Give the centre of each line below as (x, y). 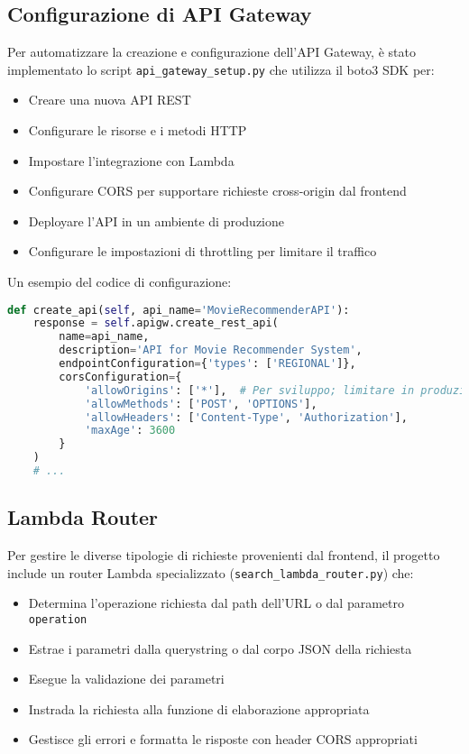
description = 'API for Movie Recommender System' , (211, 350)
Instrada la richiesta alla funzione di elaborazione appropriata (199, 708)
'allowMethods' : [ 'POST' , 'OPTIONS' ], (201, 404)
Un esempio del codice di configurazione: (120, 282)
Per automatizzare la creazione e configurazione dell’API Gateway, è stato (212, 52)
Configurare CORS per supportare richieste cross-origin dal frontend (217, 191)
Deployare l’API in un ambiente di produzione (156, 221)
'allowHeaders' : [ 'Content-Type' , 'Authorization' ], (246, 417)
